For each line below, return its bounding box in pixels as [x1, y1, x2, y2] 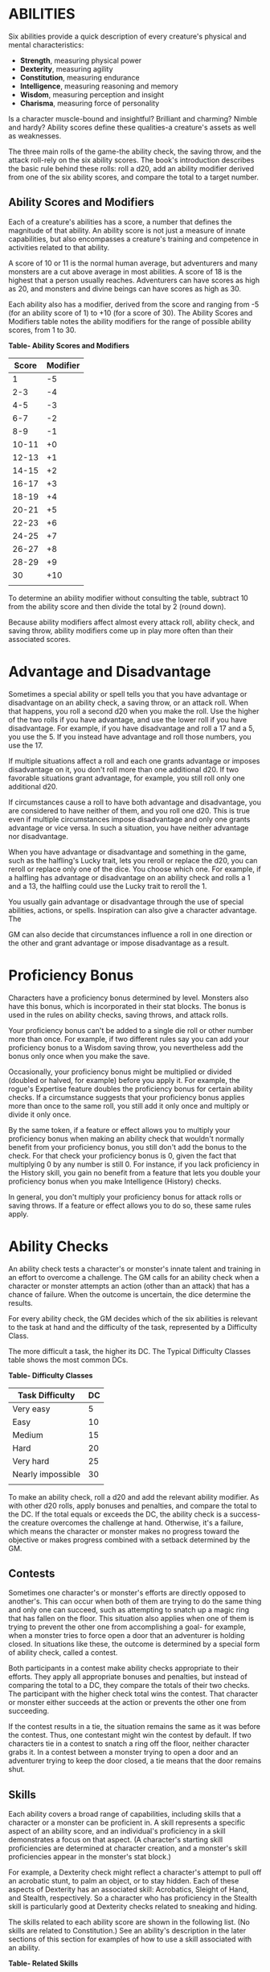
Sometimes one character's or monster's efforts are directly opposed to [8, 1588, 247, 1598]
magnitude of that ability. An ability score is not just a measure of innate [8, 225, 246, 235]
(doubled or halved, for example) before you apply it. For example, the [8, 1075, 240, 1085]
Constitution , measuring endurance [19, 72, 140, 82]
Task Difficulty [17, 1389, 76, 1401]
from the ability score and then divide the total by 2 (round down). [8, 601, 227, 611]
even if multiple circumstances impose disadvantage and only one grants [8, 814, 251, 824]
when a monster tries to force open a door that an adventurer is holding [8, 1631, 245, 1641]
